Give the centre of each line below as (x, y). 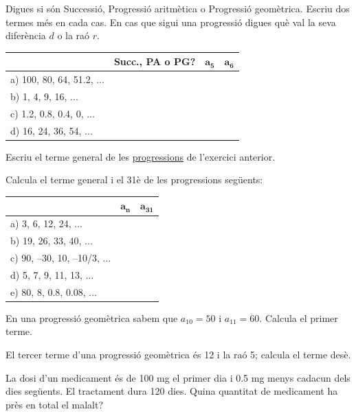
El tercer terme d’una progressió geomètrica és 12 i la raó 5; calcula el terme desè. (178, 354)
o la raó (74, 35)
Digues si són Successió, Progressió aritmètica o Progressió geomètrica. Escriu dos (178, 8)
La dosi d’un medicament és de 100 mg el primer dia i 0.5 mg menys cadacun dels (178, 377)
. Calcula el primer (299, 317)
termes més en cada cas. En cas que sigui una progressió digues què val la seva (171, 22)
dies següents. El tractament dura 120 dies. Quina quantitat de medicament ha (172, 391)
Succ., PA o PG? (155, 61)
